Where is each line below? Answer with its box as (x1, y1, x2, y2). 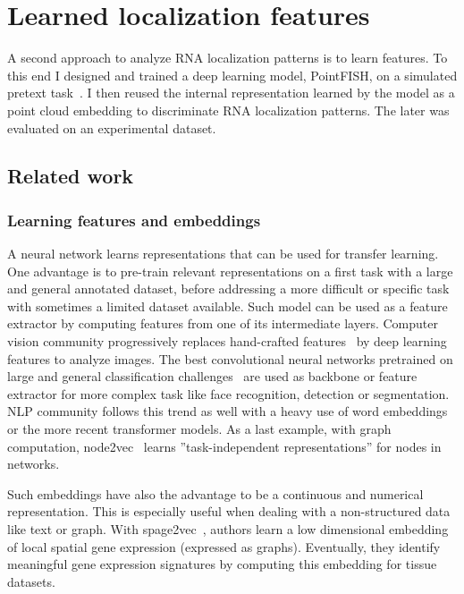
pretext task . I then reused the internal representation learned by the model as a (7, 83, 455, 102)
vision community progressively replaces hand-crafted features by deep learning (7, 332, 447, 351)
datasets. (7, 572, 55, 590)
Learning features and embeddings (7, 208, 261, 231)
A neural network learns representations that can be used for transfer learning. (7, 244, 439, 263)
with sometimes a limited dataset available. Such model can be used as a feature (7, 296, 448, 315)
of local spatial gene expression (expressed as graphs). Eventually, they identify (7, 537, 441, 556)
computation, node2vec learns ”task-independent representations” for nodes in (7, 437, 442, 455)
